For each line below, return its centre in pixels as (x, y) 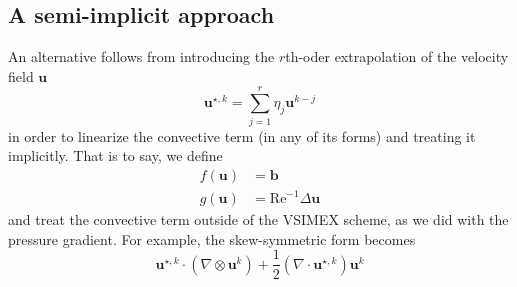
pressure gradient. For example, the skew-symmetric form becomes (212, 238)
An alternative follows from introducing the (141, 56)
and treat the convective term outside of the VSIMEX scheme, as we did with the (258, 219)
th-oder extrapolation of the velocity (397, 56)
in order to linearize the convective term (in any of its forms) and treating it (242, 135)
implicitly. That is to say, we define (115, 155)
